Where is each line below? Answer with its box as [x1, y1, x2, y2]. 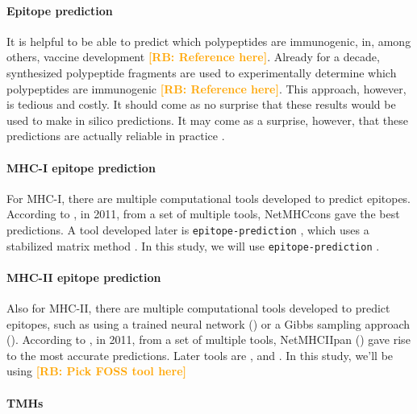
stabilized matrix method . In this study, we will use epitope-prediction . [6, 237, 380, 254]
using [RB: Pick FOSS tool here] [6, 362, 186, 379]
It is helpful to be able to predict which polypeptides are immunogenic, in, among [6, 32, 411, 49]
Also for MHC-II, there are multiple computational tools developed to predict [6, 300, 390, 317]
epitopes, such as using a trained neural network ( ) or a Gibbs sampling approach [6, 315, 411, 332]
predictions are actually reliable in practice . [6, 127, 225, 144]
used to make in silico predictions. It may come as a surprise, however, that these [6, 111, 409, 128]
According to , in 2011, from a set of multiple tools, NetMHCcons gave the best [6, 205, 400, 222]
